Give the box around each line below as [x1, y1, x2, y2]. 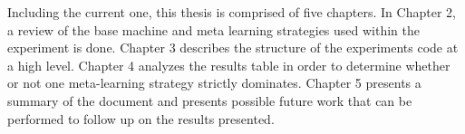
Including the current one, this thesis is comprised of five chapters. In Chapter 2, [7, 3, 456, 21]
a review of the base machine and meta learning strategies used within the [7, 20, 420, 39]
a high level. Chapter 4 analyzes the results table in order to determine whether [7, 55, 450, 74]
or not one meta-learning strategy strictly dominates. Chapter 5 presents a [7, 73, 421, 92]
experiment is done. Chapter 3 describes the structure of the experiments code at [7, 38, 459, 57]
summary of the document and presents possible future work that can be [7, 91, 412, 110]
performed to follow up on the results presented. [7, 109, 275, 128]
